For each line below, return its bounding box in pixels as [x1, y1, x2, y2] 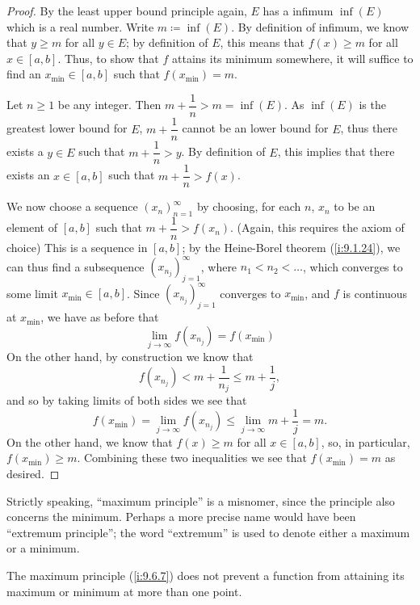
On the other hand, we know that [6, 433, 173, 450]
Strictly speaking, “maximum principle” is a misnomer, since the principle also [6, 492, 395, 509]
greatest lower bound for [6, 120, 128, 137]
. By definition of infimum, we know [231, 18, 409, 35]
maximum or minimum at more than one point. [6, 582, 242, 599]
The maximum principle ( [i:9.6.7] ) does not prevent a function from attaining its [6, 567, 405, 583]
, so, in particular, [321, 433, 410, 450]
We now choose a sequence [6, 198, 138, 215]
